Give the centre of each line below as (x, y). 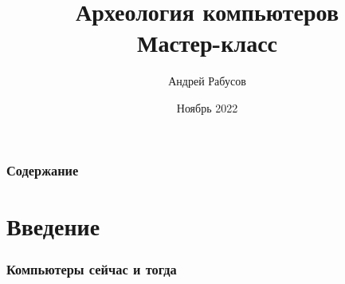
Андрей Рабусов (207, 81)
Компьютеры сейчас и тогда (92, 268)
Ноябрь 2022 (207, 107)
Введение (53, 225)
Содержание (43, 170)
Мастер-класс (207, 43)
